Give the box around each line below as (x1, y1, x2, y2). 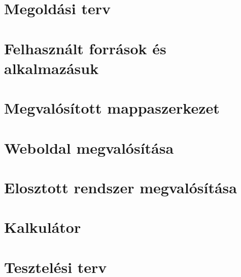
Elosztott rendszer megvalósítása (4, 177, 237, 197)
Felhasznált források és (4, 38, 166, 58)
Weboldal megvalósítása (4, 137, 174, 158)
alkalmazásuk (4, 57, 99, 78)
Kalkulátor (4, 217, 81, 237)
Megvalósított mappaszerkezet (4, 97, 220, 118)
